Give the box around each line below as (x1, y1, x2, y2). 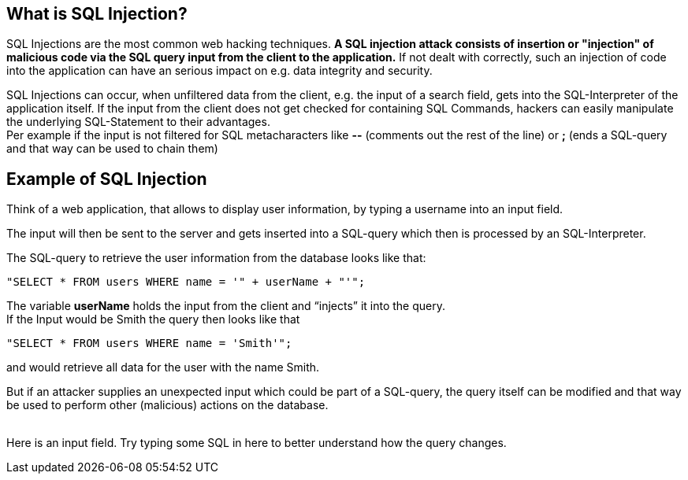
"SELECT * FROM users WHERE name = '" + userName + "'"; (6, 275, 366, 289)
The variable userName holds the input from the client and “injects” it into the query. (6, 299, 445, 313)
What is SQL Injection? (6, 4, 188, 24)
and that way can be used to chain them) (6, 142, 218, 156)
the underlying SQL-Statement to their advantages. (6, 115, 270, 129)
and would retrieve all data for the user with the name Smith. (6, 360, 320, 375)
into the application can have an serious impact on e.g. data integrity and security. (6, 64, 433, 78)
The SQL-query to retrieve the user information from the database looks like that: (6, 251, 426, 265)
